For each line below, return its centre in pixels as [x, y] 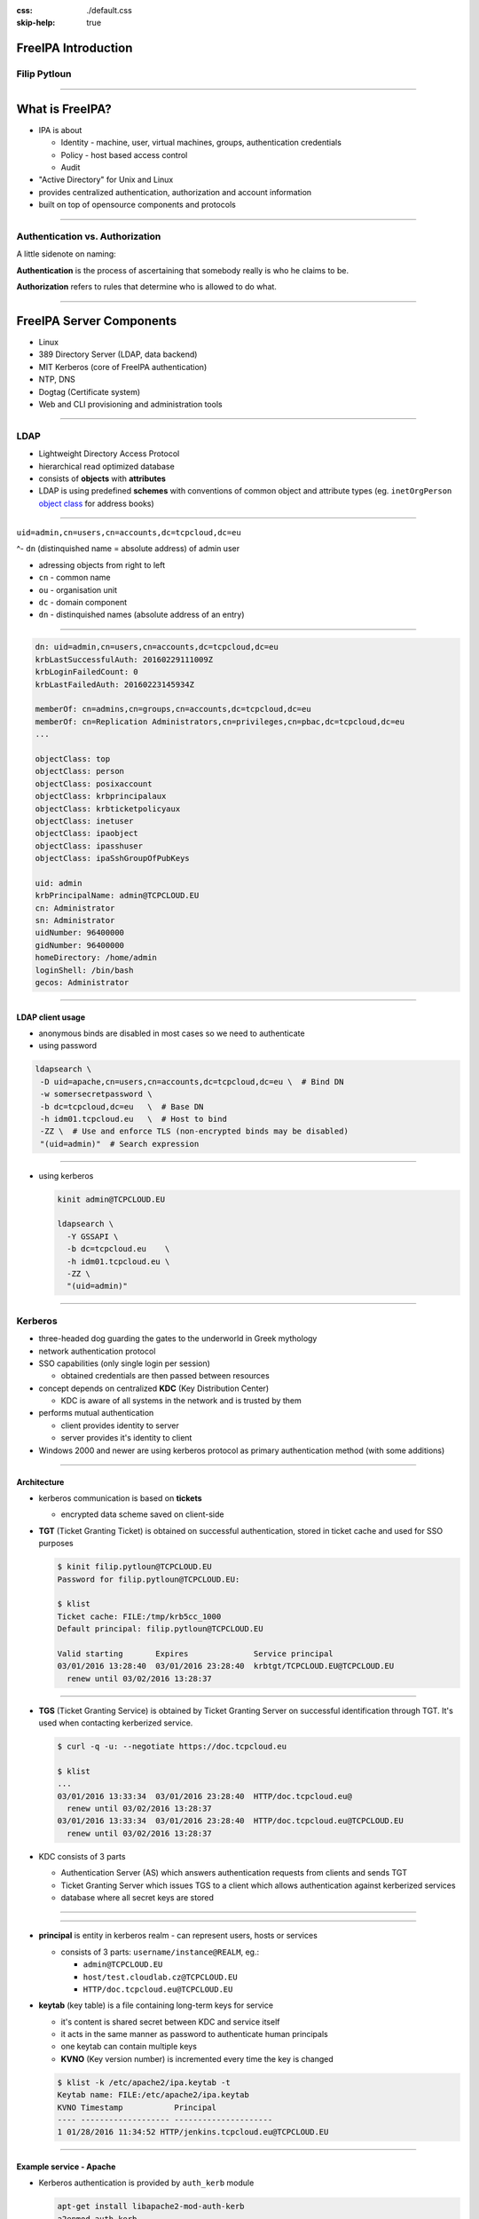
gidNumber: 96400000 [79, 945]
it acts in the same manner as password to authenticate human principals [194, 2034]
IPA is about [60, 130]
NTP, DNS [57, 379]
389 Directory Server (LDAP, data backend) [118, 354]
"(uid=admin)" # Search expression [120, 1144]
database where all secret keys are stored [137, 1897]
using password [68, 1046]
